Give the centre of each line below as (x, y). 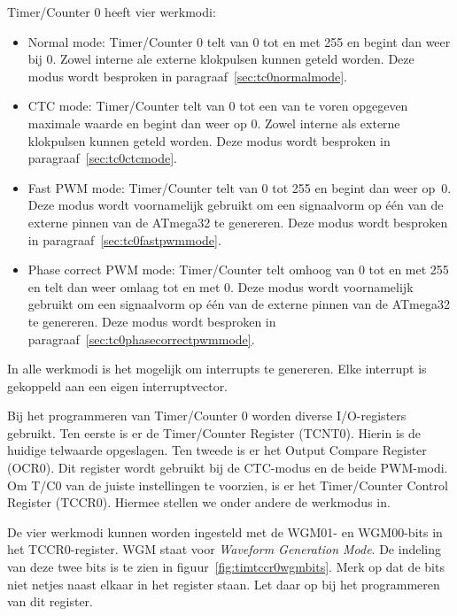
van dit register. (50, 601)
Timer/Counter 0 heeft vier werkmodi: (112, 12)
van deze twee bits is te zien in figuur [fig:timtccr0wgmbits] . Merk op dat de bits (226, 567)
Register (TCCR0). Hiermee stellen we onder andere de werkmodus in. (199, 502)
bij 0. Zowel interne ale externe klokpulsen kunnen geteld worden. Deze (221, 59)
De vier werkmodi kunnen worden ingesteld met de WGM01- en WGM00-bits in (225, 531)
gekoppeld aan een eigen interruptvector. (118, 385)
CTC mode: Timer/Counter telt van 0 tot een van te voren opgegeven (218, 106)
